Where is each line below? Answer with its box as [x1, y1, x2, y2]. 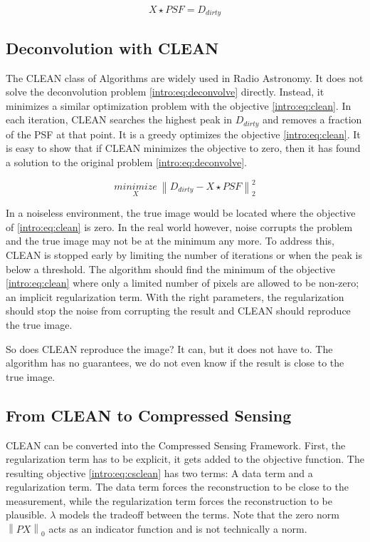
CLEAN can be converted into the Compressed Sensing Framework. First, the [6, 437, 346, 452]
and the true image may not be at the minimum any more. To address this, [6, 233, 334, 248]
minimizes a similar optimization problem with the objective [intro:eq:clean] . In [6, 98, 351, 113]
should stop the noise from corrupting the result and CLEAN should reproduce [6, 303, 351, 318]
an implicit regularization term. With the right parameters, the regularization [6, 289, 344, 304]
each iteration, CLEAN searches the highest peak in [6, 112, 233, 127]
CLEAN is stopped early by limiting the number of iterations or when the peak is [6, 247, 362, 262]
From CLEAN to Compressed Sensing [6, 404, 292, 426]
